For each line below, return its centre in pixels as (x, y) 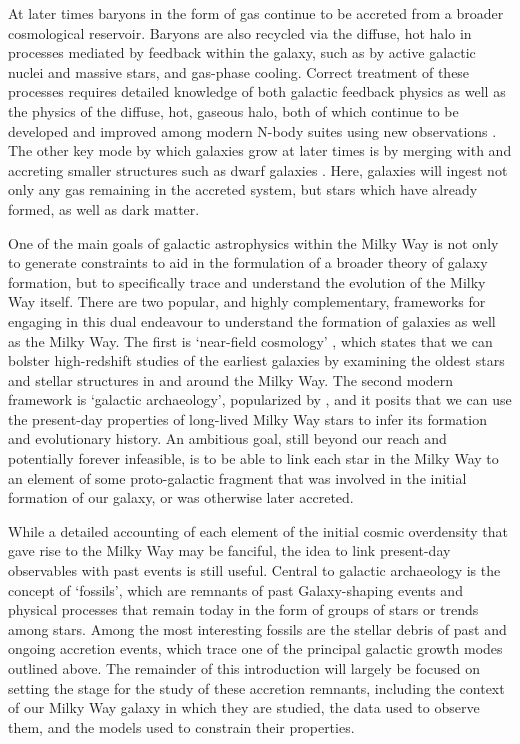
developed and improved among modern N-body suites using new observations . (252, 130)
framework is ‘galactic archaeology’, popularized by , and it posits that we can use (260, 399)
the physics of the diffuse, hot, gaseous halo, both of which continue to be (233, 110)
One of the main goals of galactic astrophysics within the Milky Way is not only (253, 242)
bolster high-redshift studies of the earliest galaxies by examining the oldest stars (256, 360)
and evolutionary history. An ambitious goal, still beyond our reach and (227, 438)
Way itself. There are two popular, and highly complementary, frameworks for (247, 301)
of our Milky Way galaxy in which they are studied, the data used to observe (244, 707)
